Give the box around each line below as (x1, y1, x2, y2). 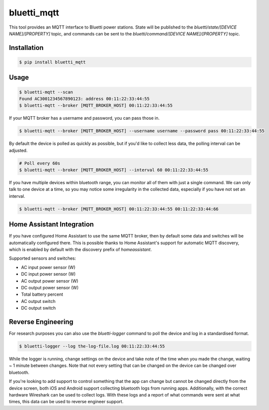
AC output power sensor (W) (21, 278, 79, 284)
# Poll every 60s (19, 160, 61, 166)
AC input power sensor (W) (21, 264, 76, 270)
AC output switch (21, 298, 56, 304)
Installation (9, 44, 44, 52)
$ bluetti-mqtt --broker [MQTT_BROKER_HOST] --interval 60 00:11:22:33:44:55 (19, 167, 208, 173)
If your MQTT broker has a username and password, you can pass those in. (9, 115, 160, 121)
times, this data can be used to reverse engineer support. (9, 399, 124, 405)
